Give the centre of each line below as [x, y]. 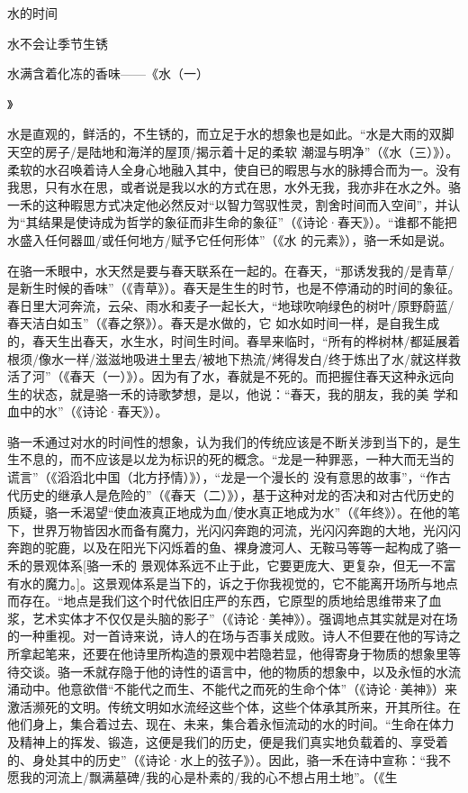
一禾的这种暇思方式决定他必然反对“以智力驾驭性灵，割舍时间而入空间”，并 [228, 204]
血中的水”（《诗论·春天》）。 [88, 411]
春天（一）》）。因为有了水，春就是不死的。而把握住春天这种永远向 [262, 376]
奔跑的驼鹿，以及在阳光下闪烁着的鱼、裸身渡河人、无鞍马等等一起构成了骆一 [234, 547]
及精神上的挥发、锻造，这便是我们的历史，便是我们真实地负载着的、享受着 [228, 741]
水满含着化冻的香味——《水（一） [108, 73]
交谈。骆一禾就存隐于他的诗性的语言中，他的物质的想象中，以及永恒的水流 [240, 671]
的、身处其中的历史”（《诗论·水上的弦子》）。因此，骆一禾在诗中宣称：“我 [223, 759]
